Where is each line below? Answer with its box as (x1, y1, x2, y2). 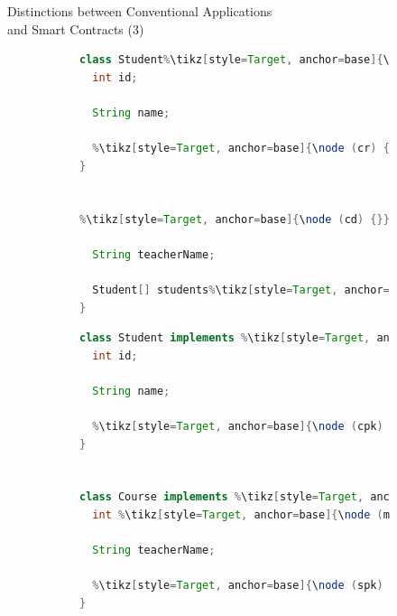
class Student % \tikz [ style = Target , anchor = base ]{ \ (79, 53, 390, 67)
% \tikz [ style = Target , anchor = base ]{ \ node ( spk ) (92, 579, 383, 593)
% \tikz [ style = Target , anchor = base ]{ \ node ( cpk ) (92, 420, 383, 434)
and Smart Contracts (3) (7, 19, 144, 38)
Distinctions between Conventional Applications (7, 2, 272, 20)
